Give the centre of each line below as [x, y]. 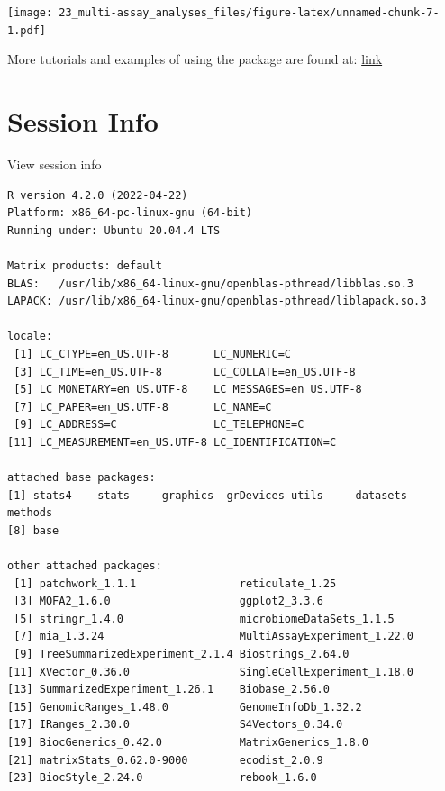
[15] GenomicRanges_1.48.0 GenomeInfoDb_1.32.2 [185, 707]
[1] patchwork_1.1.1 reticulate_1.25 [175, 583]
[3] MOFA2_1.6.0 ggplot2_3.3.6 [168, 601]
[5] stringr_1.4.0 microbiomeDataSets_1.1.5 [204, 618]
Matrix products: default [85, 266]
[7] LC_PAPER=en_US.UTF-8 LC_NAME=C [143, 407]
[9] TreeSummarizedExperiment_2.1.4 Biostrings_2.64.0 [182, 655]
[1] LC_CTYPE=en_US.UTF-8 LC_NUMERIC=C [152, 354]
